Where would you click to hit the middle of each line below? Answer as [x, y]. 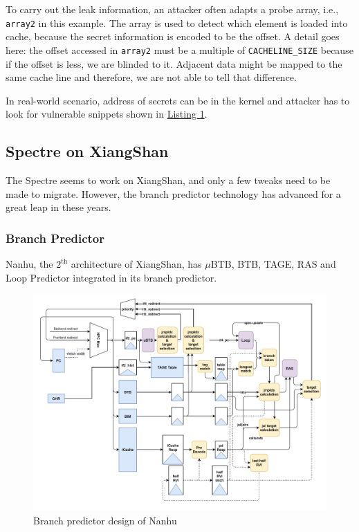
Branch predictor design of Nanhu [105, 520]
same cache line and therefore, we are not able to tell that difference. [151, 77]
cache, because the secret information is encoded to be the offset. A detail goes [173, 36]
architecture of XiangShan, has [136, 264]
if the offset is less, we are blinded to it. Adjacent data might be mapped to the [174, 63]
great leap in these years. [58, 207]
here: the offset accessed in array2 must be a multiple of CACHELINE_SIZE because [179, 49]
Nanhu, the [29, 264]
